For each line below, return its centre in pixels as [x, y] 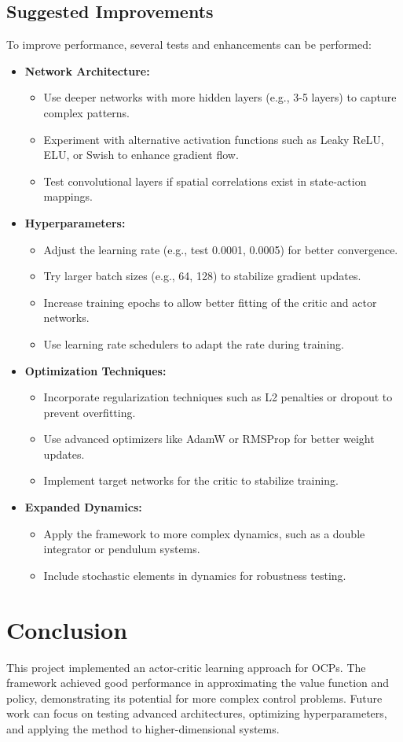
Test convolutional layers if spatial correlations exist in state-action [205, 181]
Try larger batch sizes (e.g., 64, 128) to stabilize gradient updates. [202, 276]
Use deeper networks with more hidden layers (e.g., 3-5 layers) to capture [220, 97]
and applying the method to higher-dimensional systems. [143, 728]
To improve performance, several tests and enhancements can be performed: [189, 44]
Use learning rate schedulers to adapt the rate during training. [194, 343]
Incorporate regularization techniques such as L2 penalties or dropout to [218, 397]
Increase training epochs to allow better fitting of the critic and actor [210, 302]
